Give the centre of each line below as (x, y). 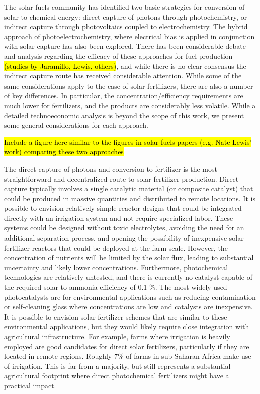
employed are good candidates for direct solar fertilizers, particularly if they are (127, 346)
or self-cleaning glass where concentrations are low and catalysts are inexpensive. (128, 307)
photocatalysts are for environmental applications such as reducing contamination (130, 297)
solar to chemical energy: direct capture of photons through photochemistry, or (126, 16)
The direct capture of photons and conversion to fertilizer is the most (111, 168)
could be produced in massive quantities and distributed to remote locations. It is (130, 198)
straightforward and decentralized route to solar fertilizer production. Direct (121, 178)
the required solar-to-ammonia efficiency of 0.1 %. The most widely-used (116, 287)
